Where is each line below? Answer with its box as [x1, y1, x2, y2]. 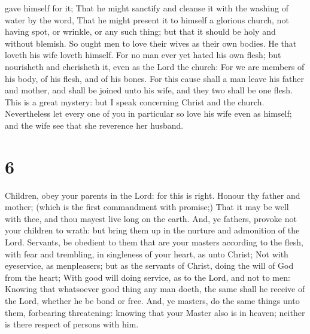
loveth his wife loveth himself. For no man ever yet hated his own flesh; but [5, 48, 281, 61]
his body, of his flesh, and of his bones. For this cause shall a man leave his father [5, 72, 304, 84]
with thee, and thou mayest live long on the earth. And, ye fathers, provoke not [5, 212, 297, 224]
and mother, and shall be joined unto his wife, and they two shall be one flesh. [5, 84, 293, 96]
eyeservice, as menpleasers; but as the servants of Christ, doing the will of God [5, 259, 294, 272]
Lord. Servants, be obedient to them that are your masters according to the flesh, [5, 236, 303, 248]
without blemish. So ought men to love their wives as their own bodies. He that [5, 37, 297, 49]
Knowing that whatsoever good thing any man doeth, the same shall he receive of [5, 283, 305, 295]
